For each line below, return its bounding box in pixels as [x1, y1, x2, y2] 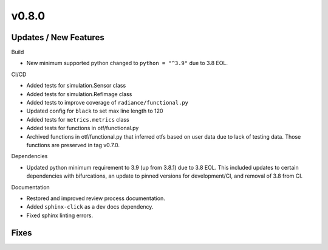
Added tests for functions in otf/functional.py [26, 125, 139, 132]
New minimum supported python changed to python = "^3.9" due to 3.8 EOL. [26, 60, 228, 67]
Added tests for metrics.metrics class [26, 116, 130, 123]
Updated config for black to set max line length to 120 [26, 107, 163, 115]
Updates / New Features [11, 32, 104, 43]
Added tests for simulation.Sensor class [26, 82, 126, 89]
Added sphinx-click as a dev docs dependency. [26, 203, 154, 210]
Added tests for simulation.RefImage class [26, 90, 132, 97]
